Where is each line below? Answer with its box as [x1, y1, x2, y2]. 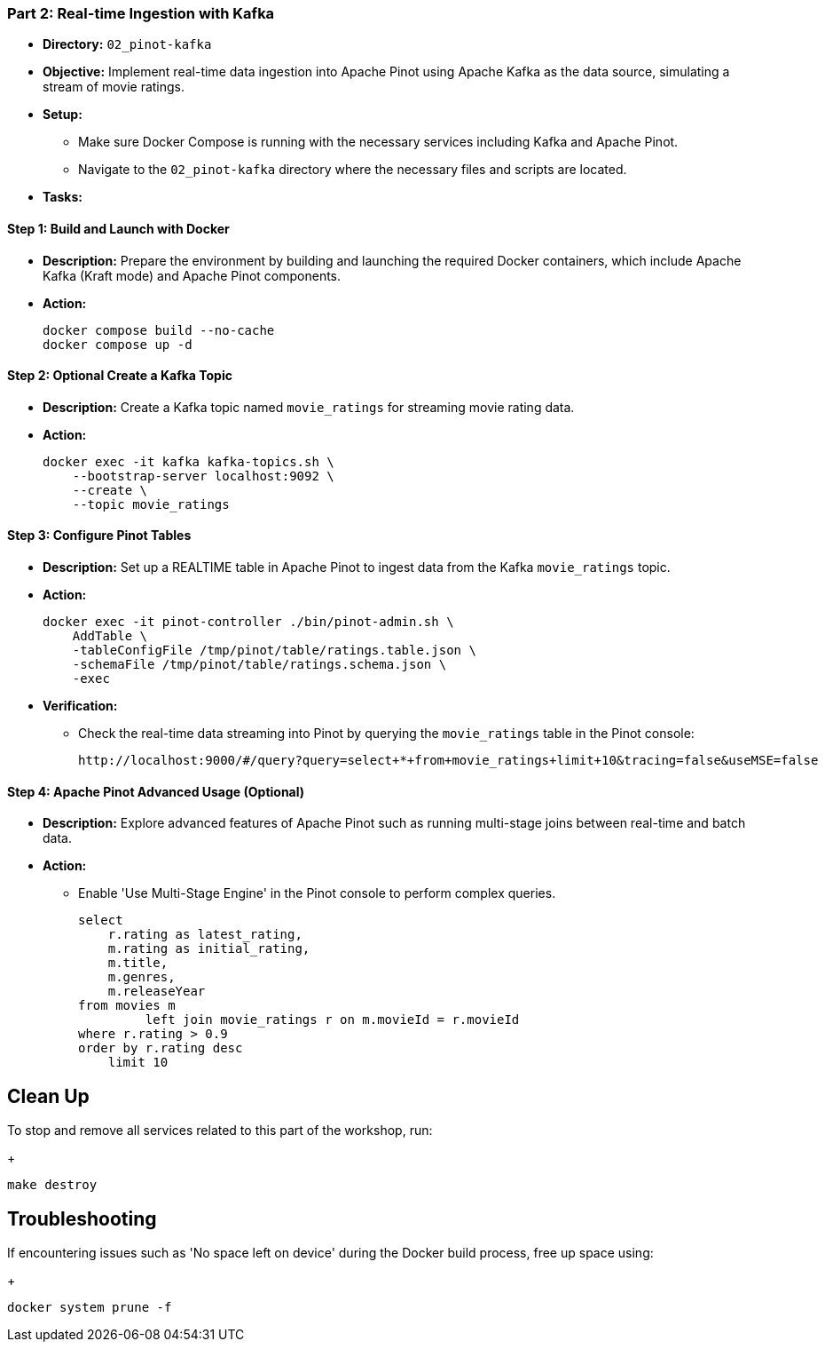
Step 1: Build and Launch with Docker [7, 220, 230, 236]
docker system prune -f [7, 1299, 172, 1314]
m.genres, [107, 970, 176, 985]
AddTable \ [72, 629, 148, 644]
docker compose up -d [43, 337, 192, 352]
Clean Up [7, 1084, 90, 1107]
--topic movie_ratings [72, 496, 230, 512]
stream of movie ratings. [43, 79, 185, 95]
